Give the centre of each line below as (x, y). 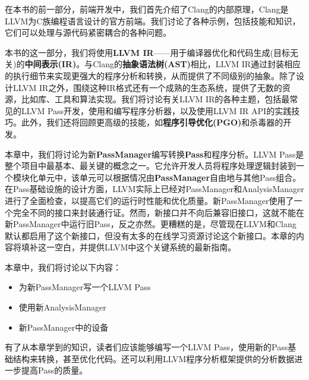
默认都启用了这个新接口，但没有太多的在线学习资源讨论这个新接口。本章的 (150, 235)
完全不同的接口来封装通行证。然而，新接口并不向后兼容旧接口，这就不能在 (158, 212)
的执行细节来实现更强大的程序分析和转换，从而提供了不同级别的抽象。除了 (150, 75)
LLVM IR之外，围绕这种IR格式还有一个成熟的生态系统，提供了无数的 (147, 87)
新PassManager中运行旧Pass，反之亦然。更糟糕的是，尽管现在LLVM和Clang (151, 224)
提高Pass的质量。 (54, 370)
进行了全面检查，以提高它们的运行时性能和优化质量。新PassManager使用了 (149, 200)
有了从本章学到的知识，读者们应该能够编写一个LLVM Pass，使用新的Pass (146, 347)
